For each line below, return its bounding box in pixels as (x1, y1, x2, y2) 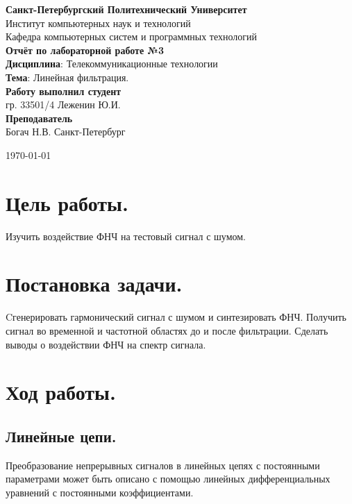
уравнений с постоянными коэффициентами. (6, 485, 194, 499)
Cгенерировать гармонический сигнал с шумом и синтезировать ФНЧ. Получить (6, 310, 346, 324)
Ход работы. (6, 378, 116, 406)
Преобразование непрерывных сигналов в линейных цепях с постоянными (6, 457, 320, 472)
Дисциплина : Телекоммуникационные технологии (6, 56, 218, 71)
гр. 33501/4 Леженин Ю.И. (6, 97, 121, 112)
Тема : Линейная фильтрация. (6, 69, 129, 84)
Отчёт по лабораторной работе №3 (6, 42, 164, 57)
